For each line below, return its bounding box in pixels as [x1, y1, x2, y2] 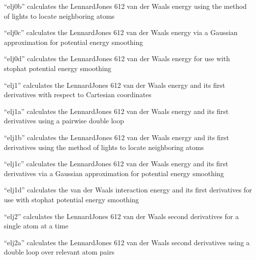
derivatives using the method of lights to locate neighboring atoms [4, 142, 204, 152]
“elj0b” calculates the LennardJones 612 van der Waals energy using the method [4, 1, 247, 11]
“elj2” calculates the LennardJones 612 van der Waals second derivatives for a [4, 211, 239, 221]
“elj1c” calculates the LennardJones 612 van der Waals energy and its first [4, 158, 228, 169]
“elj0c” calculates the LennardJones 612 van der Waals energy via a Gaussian [4, 27, 238, 37]
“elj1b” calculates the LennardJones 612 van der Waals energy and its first [4, 132, 229, 142]
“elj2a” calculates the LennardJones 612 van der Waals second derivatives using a [4, 237, 250, 247]
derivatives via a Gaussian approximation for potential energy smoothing [4, 168, 224, 178]
